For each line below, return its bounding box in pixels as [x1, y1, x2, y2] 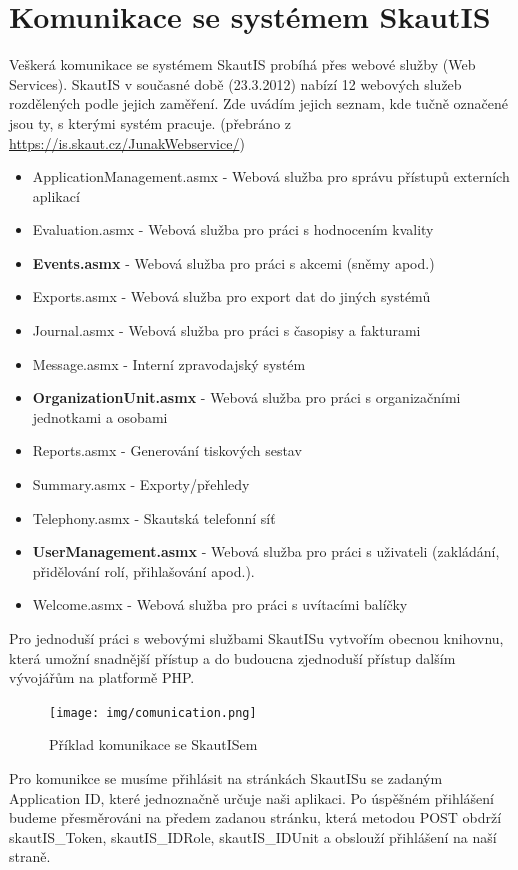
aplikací [32, 185, 80, 206]
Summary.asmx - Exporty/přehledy [32, 474, 250, 495]
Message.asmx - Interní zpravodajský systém [32, 353, 306, 374]
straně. [9, 846, 51, 867]
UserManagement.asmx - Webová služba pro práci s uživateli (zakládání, [32, 541, 500, 562]
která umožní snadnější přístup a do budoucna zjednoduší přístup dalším [9, 647, 456, 668]
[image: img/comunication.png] [49, 705, 257, 720]
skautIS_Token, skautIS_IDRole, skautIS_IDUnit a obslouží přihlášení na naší [9, 826, 497, 847]
